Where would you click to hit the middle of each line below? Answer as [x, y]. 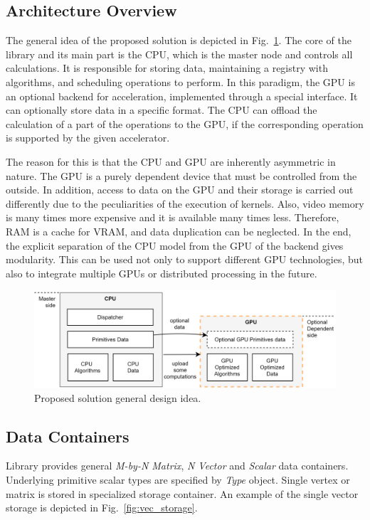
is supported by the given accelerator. [88, 138]
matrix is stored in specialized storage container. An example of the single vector [182, 493]
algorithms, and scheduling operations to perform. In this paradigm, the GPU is [180, 81]
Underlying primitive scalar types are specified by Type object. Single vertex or [178, 479]
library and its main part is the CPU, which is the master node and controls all [179, 54]
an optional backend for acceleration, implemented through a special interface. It [182, 96]
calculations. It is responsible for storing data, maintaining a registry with [167, 68]
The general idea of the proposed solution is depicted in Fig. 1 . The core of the [179, 40]
